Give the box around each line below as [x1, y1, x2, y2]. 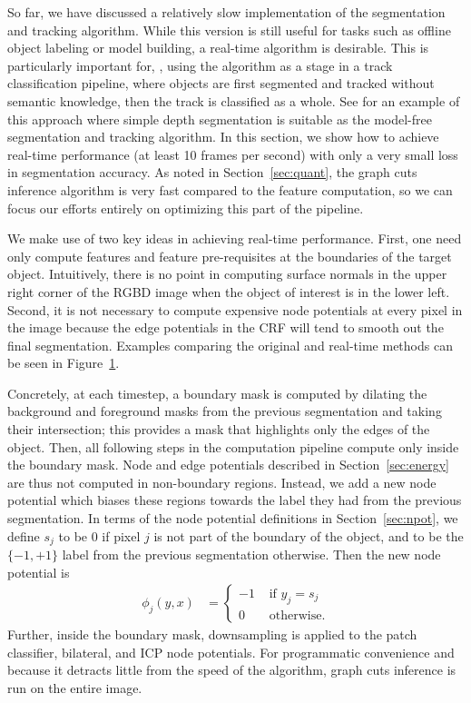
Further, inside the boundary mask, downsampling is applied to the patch [7, 625, 417, 644]
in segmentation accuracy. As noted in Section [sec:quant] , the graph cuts [7, 163, 417, 182]
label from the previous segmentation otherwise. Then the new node [62, 545, 441, 564]
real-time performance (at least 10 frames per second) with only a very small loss [7, 144, 458, 163]
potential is [7, 562, 70, 581]
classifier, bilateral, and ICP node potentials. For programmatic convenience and [7, 642, 455, 661]
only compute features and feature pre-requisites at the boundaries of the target [7, 246, 452, 265]
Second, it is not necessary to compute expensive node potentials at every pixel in [7, 300, 463, 319]
